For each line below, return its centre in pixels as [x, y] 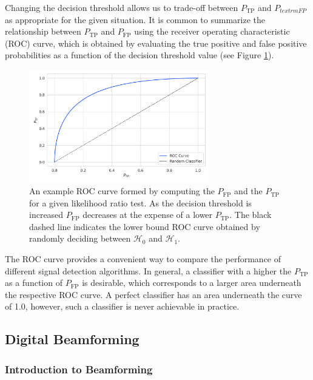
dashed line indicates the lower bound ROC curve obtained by [145, 226]
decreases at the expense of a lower [148, 215]
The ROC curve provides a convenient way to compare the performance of [143, 259]
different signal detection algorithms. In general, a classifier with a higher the [148, 270]
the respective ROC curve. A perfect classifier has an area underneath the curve [153, 294]
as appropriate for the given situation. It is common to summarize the [135, 19]
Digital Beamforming [72, 339]
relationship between [43, 31]
